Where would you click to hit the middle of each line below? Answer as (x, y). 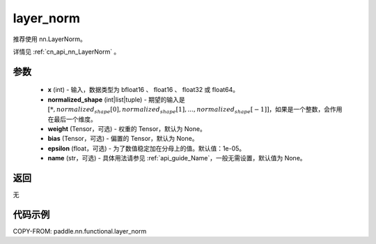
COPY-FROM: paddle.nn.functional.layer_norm (80, 231)
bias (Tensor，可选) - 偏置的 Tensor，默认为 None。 (123, 139)
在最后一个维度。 (72, 119)
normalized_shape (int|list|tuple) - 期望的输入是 (117, 99)
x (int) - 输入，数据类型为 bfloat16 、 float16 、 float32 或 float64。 (143, 90)
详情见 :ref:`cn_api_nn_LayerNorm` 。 (66, 52)
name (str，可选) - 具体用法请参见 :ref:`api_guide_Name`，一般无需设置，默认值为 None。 (177, 158)
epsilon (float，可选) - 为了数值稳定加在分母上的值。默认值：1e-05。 (147, 148)
